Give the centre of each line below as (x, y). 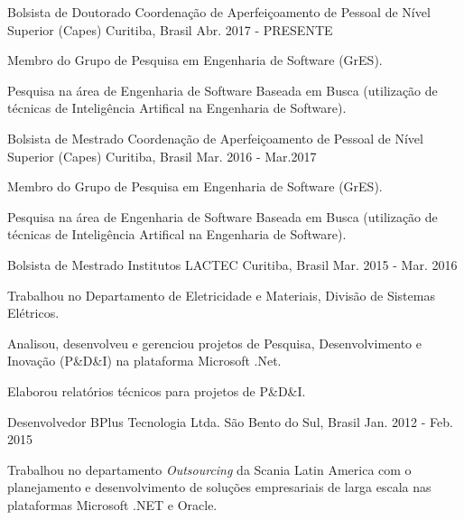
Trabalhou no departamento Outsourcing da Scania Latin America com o (209, 469)
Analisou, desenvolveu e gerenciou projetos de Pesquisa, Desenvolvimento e (215, 343)
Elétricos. (33, 313)
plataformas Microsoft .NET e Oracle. (112, 504)
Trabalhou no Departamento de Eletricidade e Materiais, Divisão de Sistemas (221, 295)
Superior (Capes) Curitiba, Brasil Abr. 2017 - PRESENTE (170, 29)
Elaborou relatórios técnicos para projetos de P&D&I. (157, 390)
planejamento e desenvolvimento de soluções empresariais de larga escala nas (219, 487)
